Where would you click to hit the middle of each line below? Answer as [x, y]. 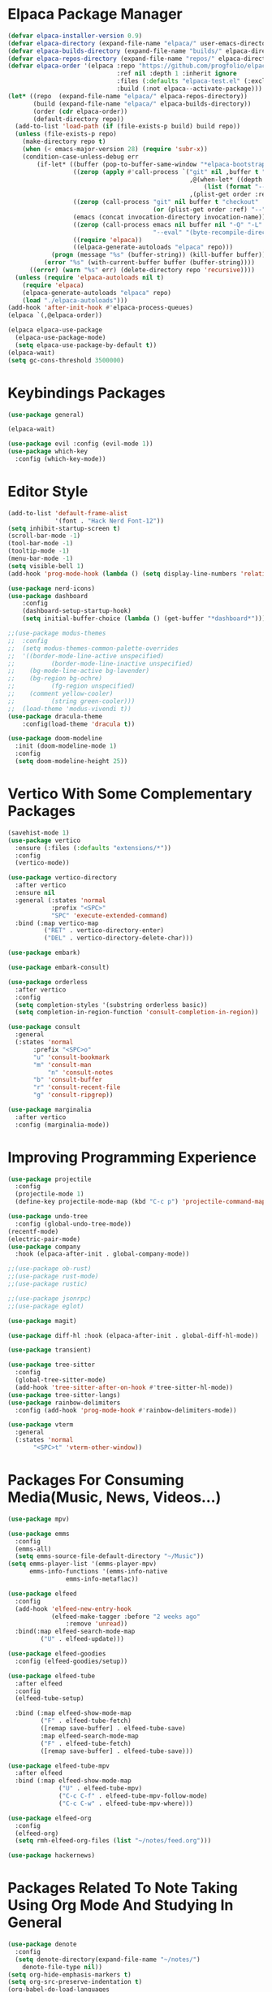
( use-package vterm [41, 1425]
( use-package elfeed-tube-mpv [59, 1766]
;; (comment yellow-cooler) [60, 694]
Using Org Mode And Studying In [121, 1905]
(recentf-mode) [33, 1231]
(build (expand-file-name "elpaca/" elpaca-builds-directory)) [142, 104]
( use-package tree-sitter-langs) [64, 1395]
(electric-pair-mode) [44, 1239]
